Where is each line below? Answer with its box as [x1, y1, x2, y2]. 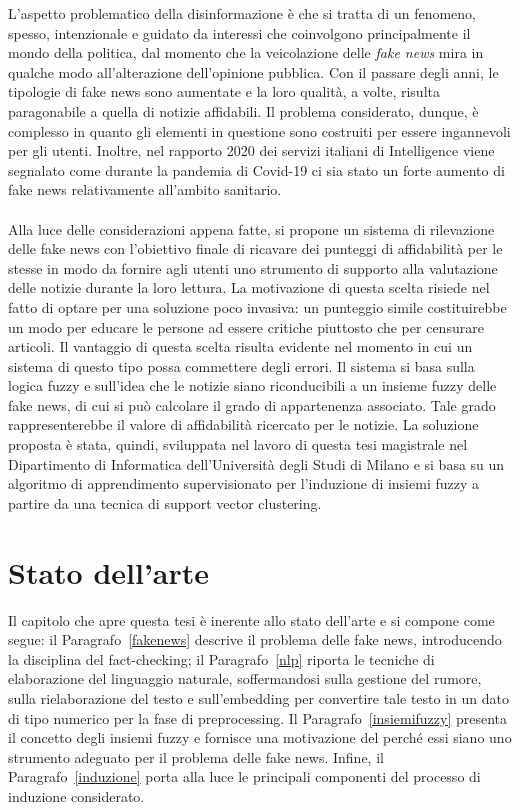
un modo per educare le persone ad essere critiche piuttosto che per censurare [8, 316, 484, 337]
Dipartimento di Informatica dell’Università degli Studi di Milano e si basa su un [8, 453, 505, 474]
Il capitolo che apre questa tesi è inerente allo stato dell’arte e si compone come [8, 609, 495, 630]
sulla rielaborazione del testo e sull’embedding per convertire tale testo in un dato [8, 687, 510, 708]
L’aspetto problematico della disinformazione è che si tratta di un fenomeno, [8, 3, 476, 23]
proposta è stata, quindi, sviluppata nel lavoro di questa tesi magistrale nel [8, 434, 468, 455]
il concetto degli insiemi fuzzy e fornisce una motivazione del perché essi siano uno [8, 727, 512, 748]
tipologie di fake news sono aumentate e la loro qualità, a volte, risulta [8, 81, 440, 102]
